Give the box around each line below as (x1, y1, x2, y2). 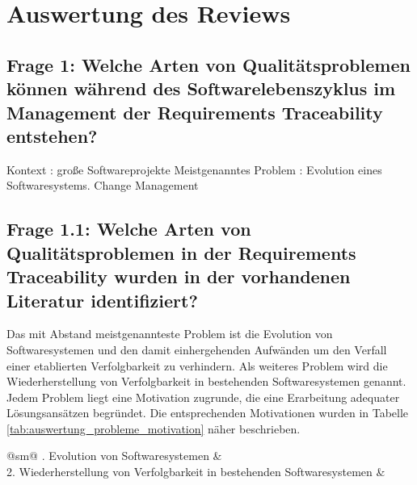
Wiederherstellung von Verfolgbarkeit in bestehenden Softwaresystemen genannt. (6, 373, 406, 390)
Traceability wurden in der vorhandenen (6, 264, 351, 289)
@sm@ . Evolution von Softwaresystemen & (6, 447, 222, 464)
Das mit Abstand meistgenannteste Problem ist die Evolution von (6, 325, 333, 342)
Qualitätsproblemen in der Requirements (6, 240, 356, 265)
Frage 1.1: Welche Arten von (6, 216, 251, 241)
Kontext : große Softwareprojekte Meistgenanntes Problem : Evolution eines (6, 161, 382, 178)
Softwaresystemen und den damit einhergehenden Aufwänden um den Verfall (6, 341, 387, 357)
